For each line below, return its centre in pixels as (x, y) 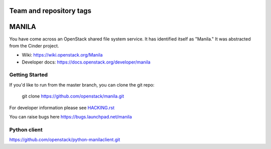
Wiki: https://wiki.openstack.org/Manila (62, 55)
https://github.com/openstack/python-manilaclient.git (65, 139)
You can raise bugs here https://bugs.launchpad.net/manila (71, 117)
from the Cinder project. (34, 45)
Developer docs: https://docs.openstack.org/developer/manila (86, 62)
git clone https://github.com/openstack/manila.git (73, 96)
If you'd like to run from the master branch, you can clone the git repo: (82, 84)
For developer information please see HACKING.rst (62, 107)
